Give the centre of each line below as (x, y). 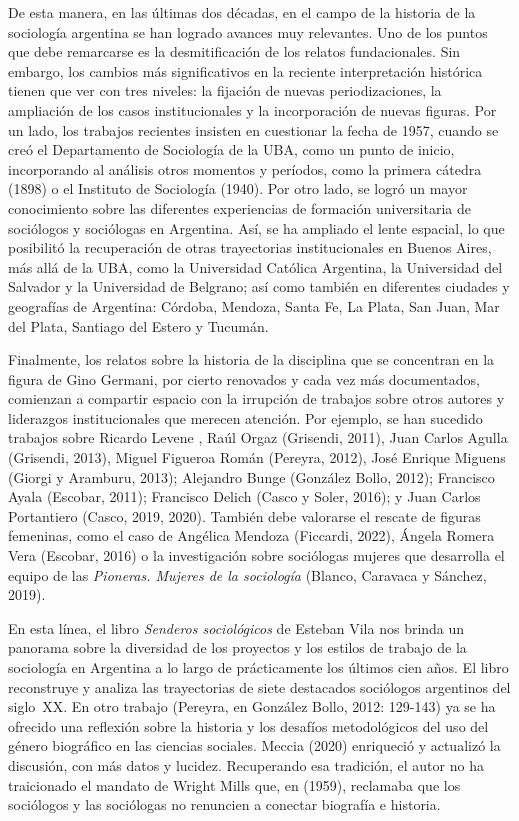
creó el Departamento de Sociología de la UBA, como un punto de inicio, (231, 149)
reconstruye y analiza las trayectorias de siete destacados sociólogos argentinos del (259, 686)
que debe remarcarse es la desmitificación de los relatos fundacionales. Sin (234, 51)
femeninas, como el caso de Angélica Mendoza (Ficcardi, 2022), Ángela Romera (251, 535)
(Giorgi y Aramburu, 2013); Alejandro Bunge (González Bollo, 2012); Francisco (251, 476)
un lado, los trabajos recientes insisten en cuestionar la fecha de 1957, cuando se (253, 129)
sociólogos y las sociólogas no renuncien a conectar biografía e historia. (224, 804)
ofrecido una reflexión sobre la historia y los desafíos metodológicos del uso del (248, 725)
